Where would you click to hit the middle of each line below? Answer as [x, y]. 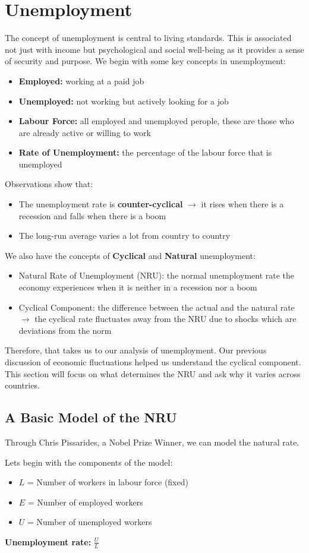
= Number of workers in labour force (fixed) [108, 482]
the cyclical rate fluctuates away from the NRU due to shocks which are [165, 319]
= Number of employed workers [85, 502]
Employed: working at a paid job [81, 80]
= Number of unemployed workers [90, 522]
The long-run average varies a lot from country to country [124, 236]
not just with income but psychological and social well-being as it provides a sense [154, 49]
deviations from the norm [65, 330]
